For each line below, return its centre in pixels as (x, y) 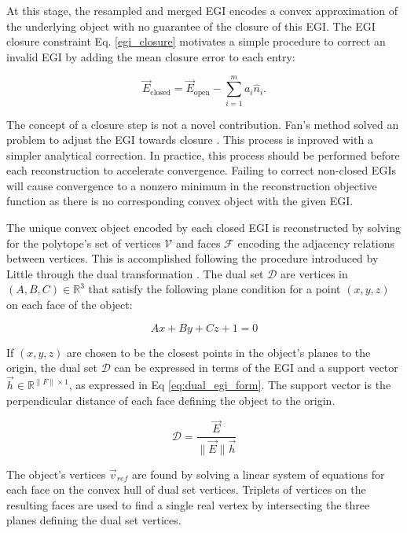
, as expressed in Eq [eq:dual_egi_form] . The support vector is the (230, 385)
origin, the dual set (52, 368)
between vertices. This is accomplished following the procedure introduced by (192, 258)
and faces (198, 243)
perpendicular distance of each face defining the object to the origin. (171, 400)
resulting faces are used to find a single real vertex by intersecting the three (188, 504)
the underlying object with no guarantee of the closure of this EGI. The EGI (191, 26)
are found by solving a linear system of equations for (258, 474)
